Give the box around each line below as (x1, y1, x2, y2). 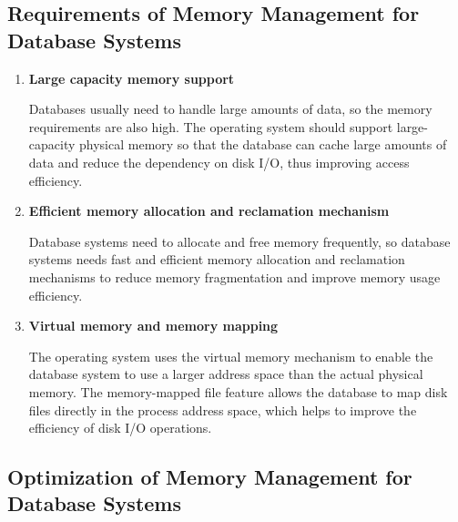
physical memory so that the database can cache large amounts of (79, 135, 447, 154)
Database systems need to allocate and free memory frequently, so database (28, 231, 451, 251)
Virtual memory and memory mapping (28, 316, 279, 335)
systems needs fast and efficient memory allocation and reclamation (28, 250, 405, 269)
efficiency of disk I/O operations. (28, 418, 212, 437)
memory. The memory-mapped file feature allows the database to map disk (28, 382, 448, 401)
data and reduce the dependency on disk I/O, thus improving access (28, 152, 410, 171)
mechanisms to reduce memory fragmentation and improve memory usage (28, 267, 441, 286)
